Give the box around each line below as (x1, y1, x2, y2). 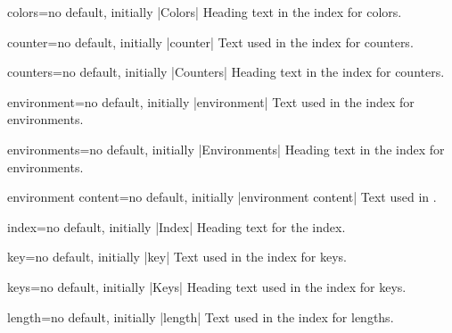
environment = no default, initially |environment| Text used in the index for (7, 92, 415, 111)
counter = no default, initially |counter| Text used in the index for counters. (7, 32, 414, 51)
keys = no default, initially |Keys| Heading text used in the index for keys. (7, 277, 407, 296)
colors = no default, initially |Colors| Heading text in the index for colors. (7, 3, 402, 21)
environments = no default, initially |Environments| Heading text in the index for (7, 139, 445, 158)
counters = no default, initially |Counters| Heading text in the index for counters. (7, 62, 445, 81)
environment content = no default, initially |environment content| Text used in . (7, 187, 437, 206)
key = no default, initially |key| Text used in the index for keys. (7, 247, 347, 266)
